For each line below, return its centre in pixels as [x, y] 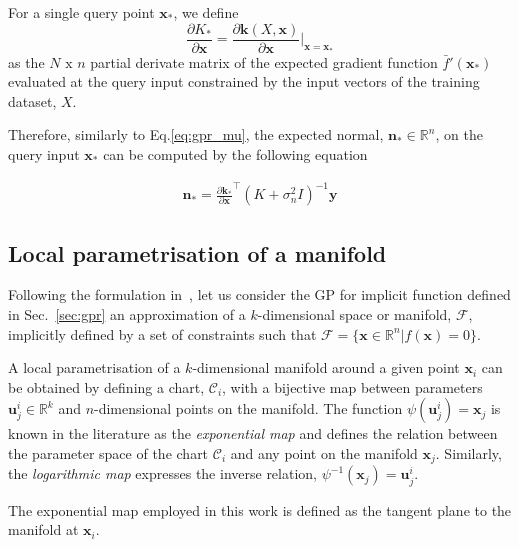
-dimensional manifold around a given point [326, 367]
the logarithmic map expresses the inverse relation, [162, 473]
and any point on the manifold [324, 452]
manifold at [43, 529]
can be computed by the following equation [235, 154]
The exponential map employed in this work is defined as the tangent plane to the [260, 509]
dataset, [32, 100]
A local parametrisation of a [94, 367]
